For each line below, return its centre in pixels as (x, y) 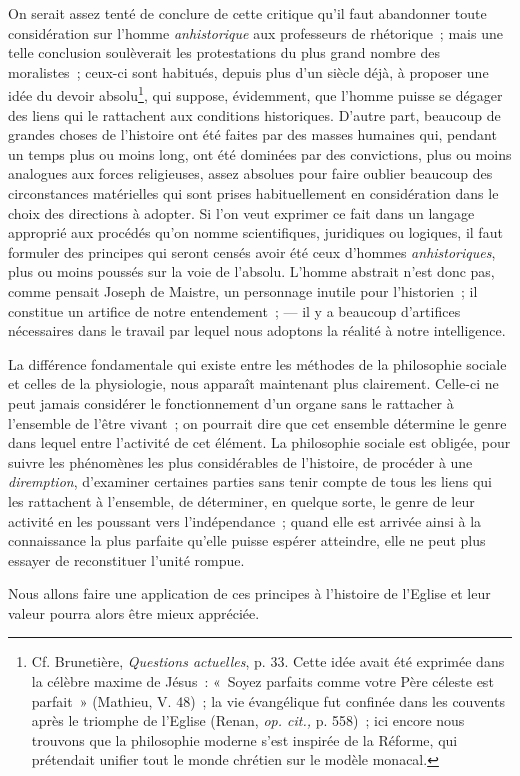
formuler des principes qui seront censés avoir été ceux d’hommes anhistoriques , (252, 251)
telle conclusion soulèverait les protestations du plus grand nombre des (224, 52)
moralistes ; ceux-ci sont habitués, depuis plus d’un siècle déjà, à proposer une (248, 71)
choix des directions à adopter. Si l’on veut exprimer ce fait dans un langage (241, 212)
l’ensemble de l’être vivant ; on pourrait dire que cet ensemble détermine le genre (257, 422)
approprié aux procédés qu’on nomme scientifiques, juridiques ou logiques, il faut (255, 232)
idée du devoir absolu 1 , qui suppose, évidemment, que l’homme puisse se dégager (255, 94)
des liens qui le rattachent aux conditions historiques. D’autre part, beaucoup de (254, 114)
